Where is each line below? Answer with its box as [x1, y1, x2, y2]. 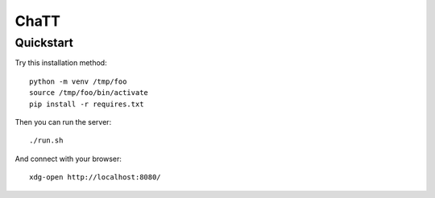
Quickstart [14, 35, 74, 50]
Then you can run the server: [14, 117, 112, 126]
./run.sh [29, 136, 64, 145]
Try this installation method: [14, 58, 108, 68]
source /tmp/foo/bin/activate [29, 89, 149, 97]
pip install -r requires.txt [29, 99, 144, 109]
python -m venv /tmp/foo [29, 76, 127, 86]
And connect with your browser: [14, 154, 122, 163]
